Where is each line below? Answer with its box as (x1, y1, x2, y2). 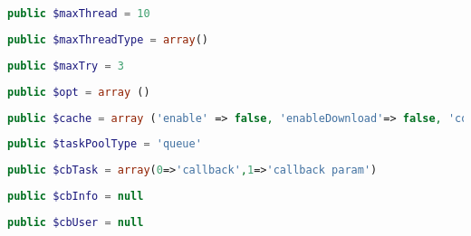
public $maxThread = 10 (7, 7, 150, 20)
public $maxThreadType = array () (7, 33, 208, 46)
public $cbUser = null (7, 216, 144, 229)
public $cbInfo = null (7, 190, 144, 203)
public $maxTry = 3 (7, 59, 124, 72)
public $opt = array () (7, 85, 150, 99)
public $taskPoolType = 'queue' (7, 137, 202, 151)
